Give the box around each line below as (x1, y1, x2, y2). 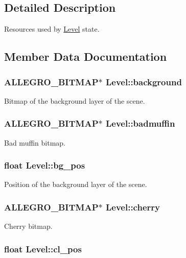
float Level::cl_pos (4, 242, 82, 255)
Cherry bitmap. (4, 221, 53, 231)
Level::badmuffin (105, 117, 175, 130)
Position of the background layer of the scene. (4, 179, 147, 190)
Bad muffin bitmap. (4, 137, 65, 148)
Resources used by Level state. (4, 24, 100, 34)
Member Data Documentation (4, 49, 167, 64)
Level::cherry (105, 200, 160, 213)
